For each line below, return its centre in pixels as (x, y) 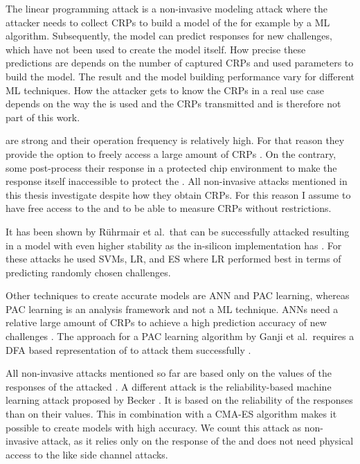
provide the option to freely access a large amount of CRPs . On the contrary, (171, 153)
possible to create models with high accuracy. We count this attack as (154, 427)
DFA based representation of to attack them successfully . (128, 349)
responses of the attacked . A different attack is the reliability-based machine (169, 386)
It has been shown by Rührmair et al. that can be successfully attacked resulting (178, 231)
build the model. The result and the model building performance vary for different (180, 76)
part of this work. (43, 117)
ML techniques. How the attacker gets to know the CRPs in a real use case (165, 90)
